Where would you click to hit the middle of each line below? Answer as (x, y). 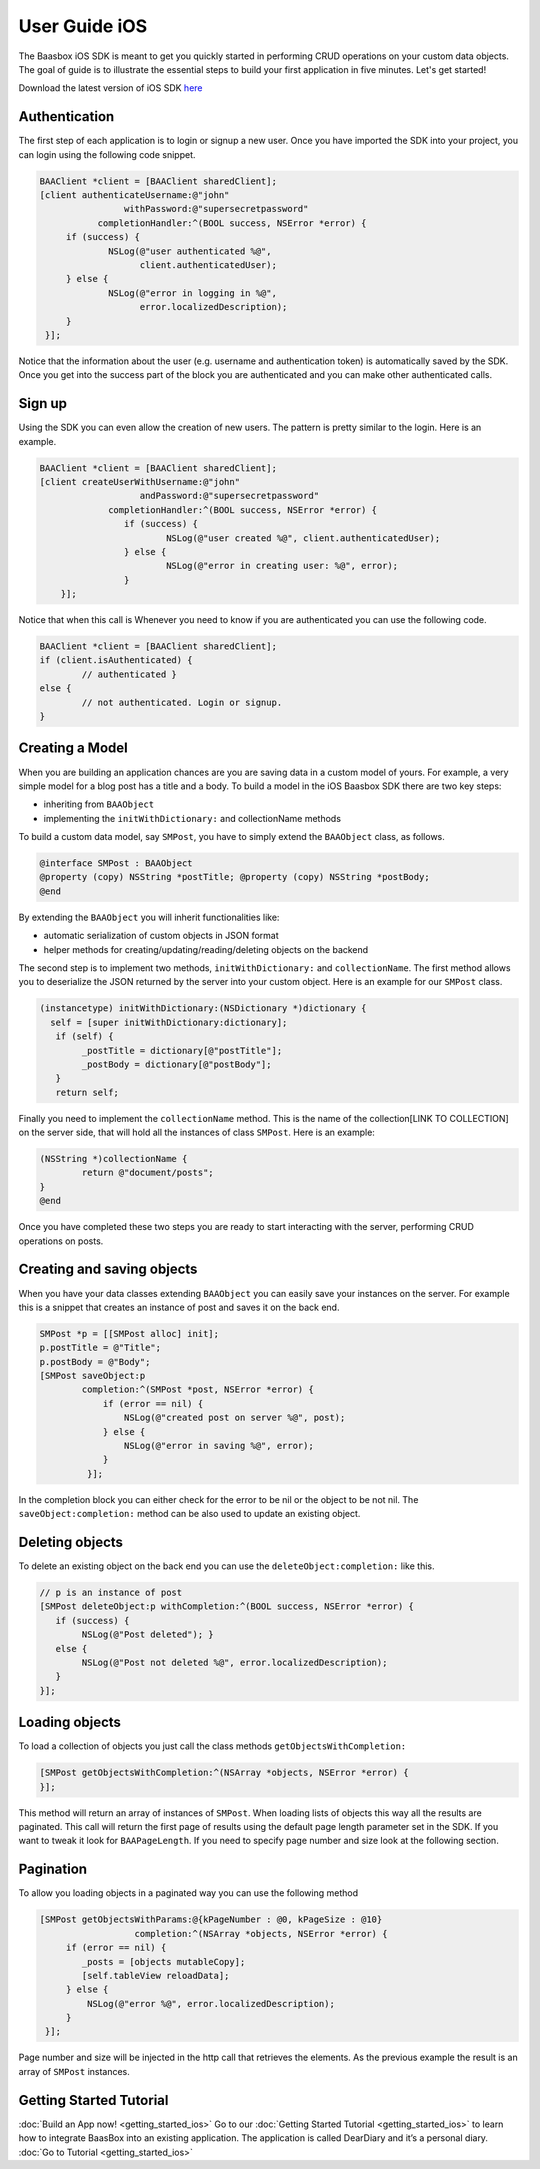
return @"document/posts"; (147, 1173)
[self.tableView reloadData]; (155, 1975)
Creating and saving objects (108, 1269)
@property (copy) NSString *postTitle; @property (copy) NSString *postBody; (234, 877)
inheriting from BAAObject (99, 804)
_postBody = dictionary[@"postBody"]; (176, 1064)
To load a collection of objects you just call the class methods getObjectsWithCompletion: (212, 1746)
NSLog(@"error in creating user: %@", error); (282, 566)
